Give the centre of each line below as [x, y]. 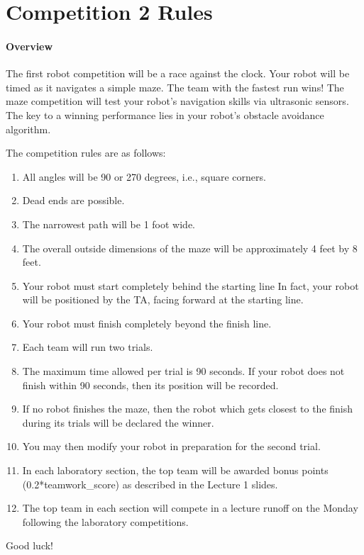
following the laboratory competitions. [105, 521]
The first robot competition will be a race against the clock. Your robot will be [178, 73]
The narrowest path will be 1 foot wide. [109, 224]
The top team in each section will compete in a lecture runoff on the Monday [190, 508]
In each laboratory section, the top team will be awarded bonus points [175, 470]
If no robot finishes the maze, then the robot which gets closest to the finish [188, 409]
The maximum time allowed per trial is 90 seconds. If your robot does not [183, 371]
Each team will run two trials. [88, 347]
